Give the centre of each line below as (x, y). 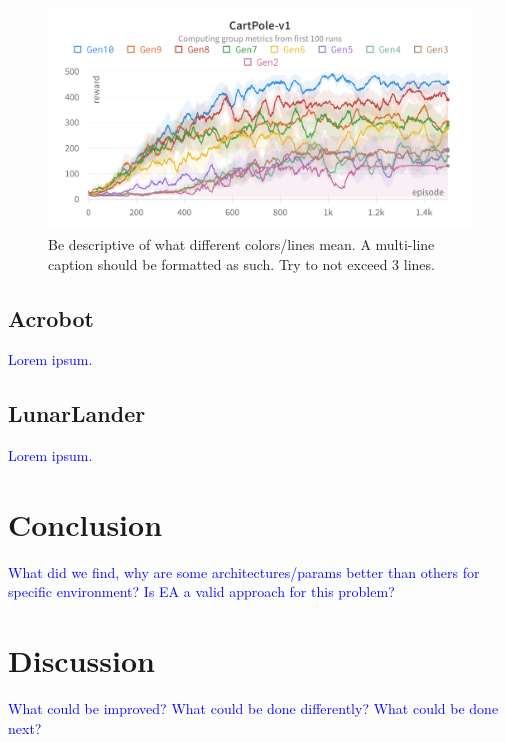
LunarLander (77, 413)
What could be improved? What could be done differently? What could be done (253, 708)
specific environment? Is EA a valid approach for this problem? (201, 591)
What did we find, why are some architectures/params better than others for (244, 571)
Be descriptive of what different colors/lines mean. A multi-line (241, 243)
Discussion (81, 660)
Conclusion (85, 523)
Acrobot (51, 317)
